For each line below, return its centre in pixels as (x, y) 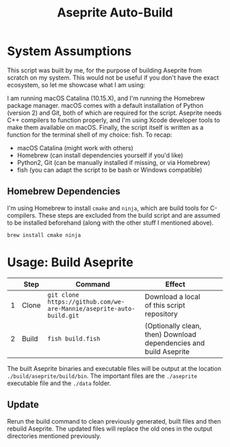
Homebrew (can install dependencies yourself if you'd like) (100, 155)
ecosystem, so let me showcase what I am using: (76, 84)
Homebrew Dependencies (64, 191)
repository (161, 314)
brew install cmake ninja (44, 235)
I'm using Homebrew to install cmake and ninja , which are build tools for (108, 208)
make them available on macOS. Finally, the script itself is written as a (105, 127)
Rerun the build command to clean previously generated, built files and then (114, 421)
